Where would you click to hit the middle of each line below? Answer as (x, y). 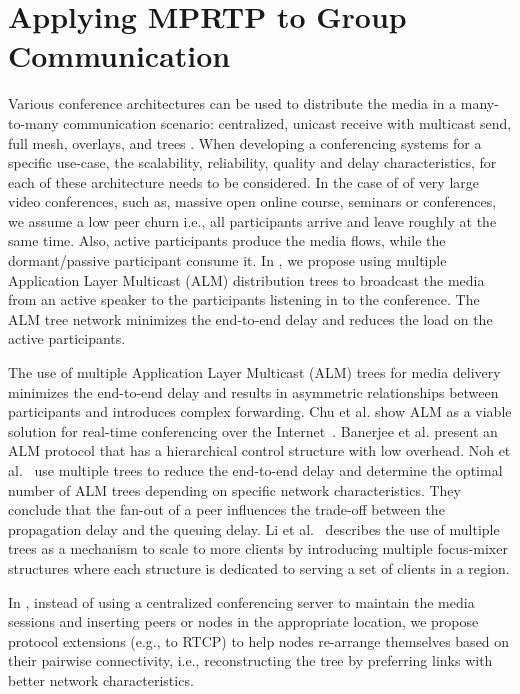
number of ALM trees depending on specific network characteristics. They (234, 489)
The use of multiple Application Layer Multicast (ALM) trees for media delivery (254, 372)
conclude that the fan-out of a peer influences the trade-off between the (226, 509)
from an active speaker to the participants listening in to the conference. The (244, 299)
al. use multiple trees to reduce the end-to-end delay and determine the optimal (255, 470)
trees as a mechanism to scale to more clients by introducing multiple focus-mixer (258, 548)
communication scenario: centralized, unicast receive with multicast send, (287, 122)
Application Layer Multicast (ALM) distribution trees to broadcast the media (246, 279)
